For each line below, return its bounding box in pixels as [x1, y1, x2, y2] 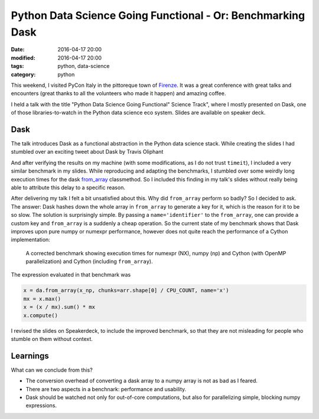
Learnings [11, 350, 50, 360]
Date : [11, 46, 25, 53]
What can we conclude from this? [11, 366, 93, 373]
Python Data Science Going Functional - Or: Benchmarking [11, 9, 305, 22]
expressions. [25, 402, 57, 409]
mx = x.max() [23, 295, 61, 302]
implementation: [11, 236, 50, 243]
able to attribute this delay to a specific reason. [11, 184, 125, 191]
